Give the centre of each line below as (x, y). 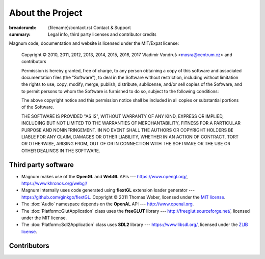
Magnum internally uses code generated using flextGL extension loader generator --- (108, 190)
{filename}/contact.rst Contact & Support (89, 28)
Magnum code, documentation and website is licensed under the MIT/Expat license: (94, 43)
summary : (20, 34)
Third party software (41, 165)
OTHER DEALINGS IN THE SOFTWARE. (61, 151)
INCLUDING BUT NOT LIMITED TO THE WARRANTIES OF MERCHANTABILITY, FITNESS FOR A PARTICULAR (131, 123)
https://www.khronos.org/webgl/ (54, 183)
